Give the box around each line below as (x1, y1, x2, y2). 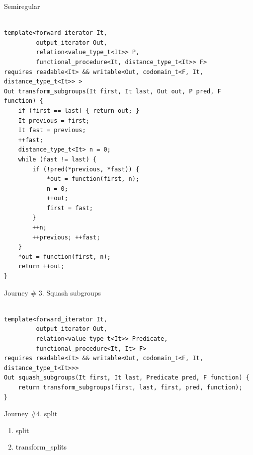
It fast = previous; (18, 127, 86, 134)
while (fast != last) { (18, 155, 97, 163)
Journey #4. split (4, 408, 58, 419)
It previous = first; (18, 117, 89, 124)
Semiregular (4, 1, 40, 11)
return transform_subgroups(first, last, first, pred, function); (18, 383, 243, 391)
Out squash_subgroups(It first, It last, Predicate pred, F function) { (4, 374, 250, 381)
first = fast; (46, 204, 93, 212)
